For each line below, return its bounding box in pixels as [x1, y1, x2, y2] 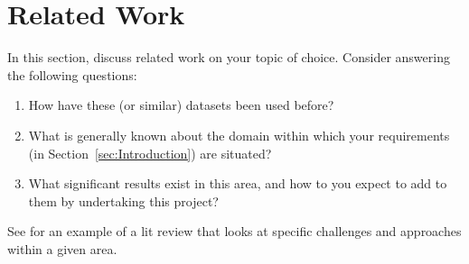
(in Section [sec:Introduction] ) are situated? [28, 143, 272, 162]
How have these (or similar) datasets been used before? [28, 96, 334, 114]
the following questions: [7, 65, 137, 84]
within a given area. [7, 239, 117, 258]
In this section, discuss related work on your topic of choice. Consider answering [7, 48, 450, 67]
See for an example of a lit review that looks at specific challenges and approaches [7, 222, 462, 241]
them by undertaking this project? [28, 191, 219, 210]
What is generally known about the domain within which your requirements [28, 125, 450, 144]
